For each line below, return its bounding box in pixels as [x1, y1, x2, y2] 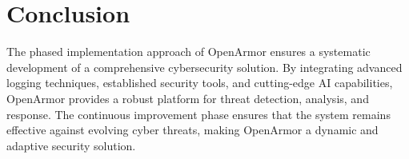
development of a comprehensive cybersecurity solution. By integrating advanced [6, 58, 403, 75]
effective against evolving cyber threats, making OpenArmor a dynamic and [6, 121, 379, 138]
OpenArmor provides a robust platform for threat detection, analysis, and [6, 89, 369, 106]
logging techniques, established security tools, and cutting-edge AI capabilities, [6, 74, 393, 91]
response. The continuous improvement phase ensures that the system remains [6, 105, 391, 122]
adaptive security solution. [6, 137, 136, 153]
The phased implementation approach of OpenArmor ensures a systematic [6, 43, 371, 60]
